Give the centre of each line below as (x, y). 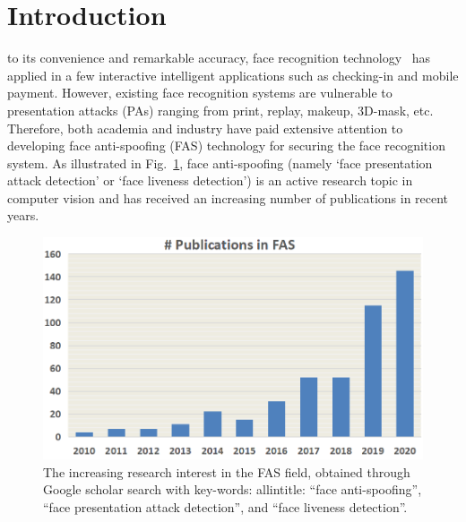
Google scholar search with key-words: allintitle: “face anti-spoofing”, (233, 489)
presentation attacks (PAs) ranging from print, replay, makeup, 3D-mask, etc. (220, 110)
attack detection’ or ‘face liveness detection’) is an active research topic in (210, 180)
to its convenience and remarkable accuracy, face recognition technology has (219, 58)
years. (23, 215)
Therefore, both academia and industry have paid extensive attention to (205, 128)
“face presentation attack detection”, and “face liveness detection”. (225, 507)
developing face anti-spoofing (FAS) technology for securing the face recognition (226, 145)
